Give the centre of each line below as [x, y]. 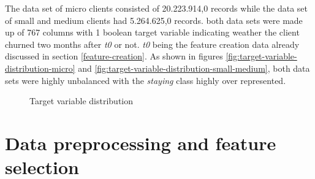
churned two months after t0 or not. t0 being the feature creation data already [152, 44]
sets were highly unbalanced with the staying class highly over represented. [146, 80]
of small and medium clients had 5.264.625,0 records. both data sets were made [154, 20]
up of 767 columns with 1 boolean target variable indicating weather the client [152, 32]
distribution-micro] [40, 68]
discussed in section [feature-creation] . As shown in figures [114, 56]
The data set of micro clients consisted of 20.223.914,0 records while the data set [157, 8]
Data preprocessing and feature [141, 143]
